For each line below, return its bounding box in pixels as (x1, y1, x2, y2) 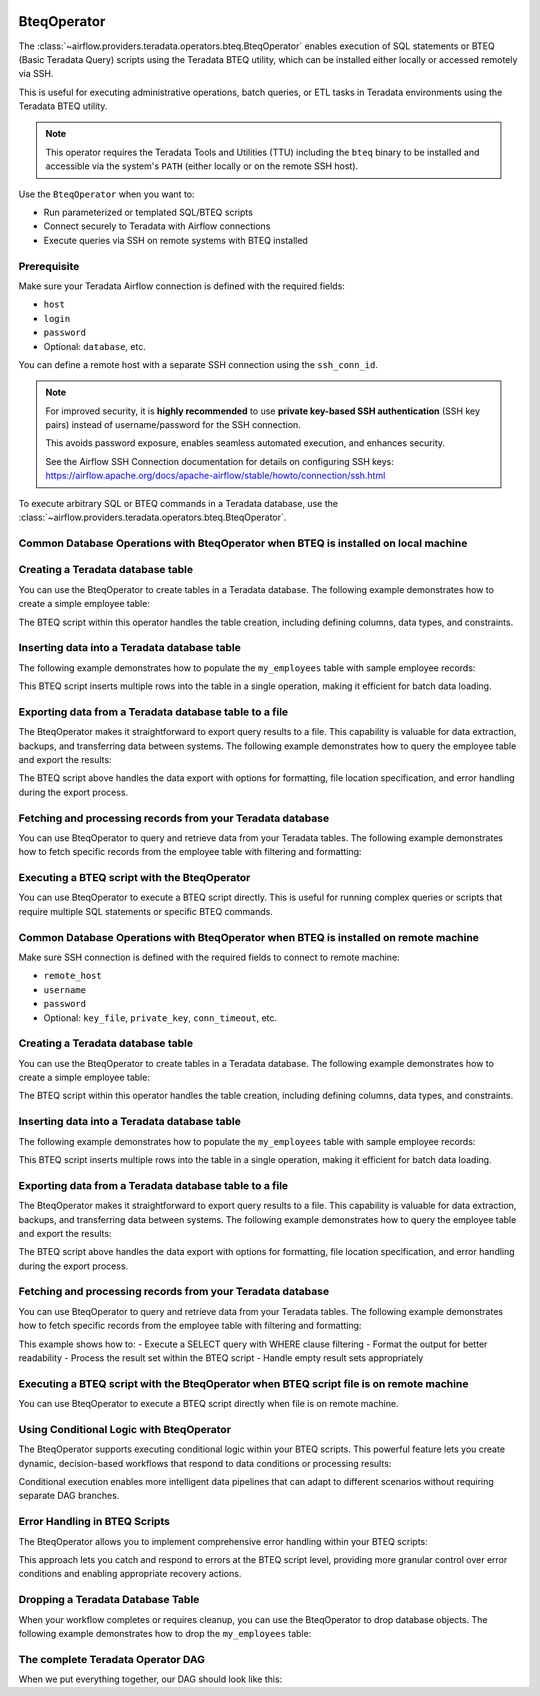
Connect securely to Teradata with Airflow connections (43, 220, 271, 232)
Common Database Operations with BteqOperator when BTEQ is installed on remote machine (18, 930, 480, 944)
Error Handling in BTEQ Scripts (18, 1515, 170, 1529)
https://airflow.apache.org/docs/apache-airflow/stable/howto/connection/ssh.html (45, 470, 386, 482)
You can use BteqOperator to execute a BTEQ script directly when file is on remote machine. (18, 1398, 399, 1410)
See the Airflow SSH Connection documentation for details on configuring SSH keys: (45, 455, 395, 467)
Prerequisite (18, 259, 80, 273)
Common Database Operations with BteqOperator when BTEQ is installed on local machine (18, 536, 468, 550)
